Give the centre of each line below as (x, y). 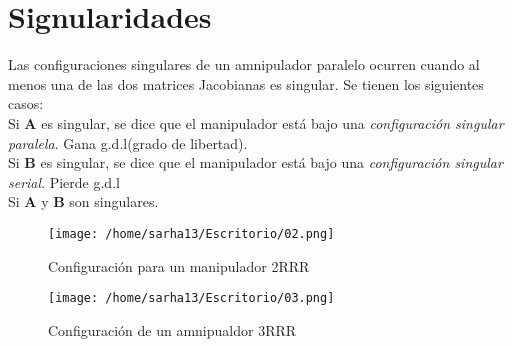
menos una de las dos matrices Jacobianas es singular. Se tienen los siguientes (246, 83)
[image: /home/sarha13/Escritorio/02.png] (191, 233)
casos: (26, 103)
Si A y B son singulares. (83, 201)
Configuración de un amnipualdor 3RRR (172, 329)
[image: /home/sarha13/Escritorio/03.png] (191, 298)
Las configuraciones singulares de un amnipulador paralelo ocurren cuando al (244, 64)
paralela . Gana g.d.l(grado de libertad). (128, 142)
